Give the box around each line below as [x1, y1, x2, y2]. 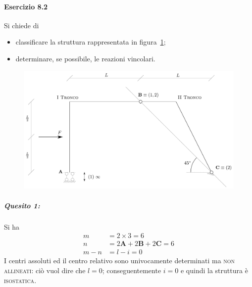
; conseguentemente [102, 265, 161, 275]
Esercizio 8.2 [4, 1, 48, 11]
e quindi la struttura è [180, 265, 248, 275]
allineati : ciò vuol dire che [4, 265, 86, 275]
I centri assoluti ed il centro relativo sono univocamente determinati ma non [4, 255, 235, 266]
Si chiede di [4, 20, 39, 30]
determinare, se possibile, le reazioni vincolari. [15, 53, 155, 63]
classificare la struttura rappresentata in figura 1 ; [15, 37, 166, 47]
